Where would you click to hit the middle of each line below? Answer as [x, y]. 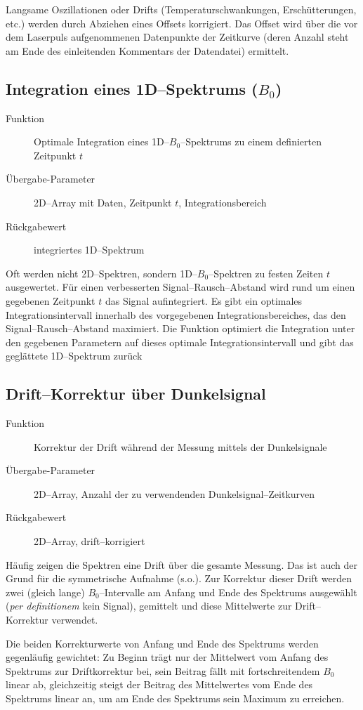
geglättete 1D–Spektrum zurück [74, 356]
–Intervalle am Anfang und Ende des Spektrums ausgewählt [228, 592]
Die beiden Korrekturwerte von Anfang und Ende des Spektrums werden [162, 643]
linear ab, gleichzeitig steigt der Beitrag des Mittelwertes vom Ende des [159, 684]
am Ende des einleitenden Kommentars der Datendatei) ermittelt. [147, 50]
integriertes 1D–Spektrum [89, 250]
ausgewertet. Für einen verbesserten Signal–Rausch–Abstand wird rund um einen [180, 287]
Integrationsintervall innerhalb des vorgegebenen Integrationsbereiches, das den [176, 314]
